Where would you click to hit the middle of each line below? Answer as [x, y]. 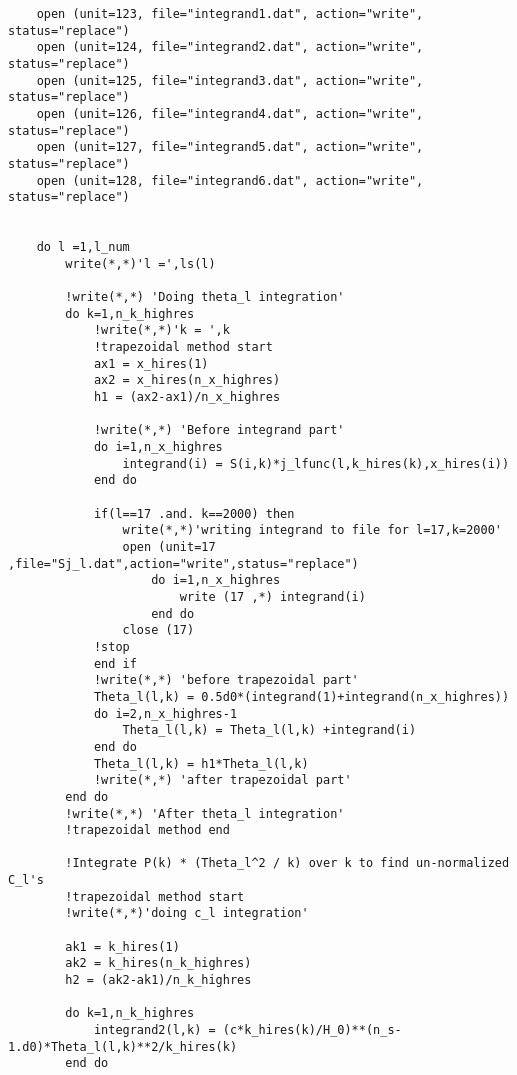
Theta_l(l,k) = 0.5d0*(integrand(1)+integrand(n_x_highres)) [301, 696]
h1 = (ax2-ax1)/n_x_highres [187, 397]
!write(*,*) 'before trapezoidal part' [226, 680]
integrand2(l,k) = [154, 1030]
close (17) [158, 630]
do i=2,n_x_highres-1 [165, 713]
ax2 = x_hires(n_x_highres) [187, 380]
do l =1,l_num [83, 247]
